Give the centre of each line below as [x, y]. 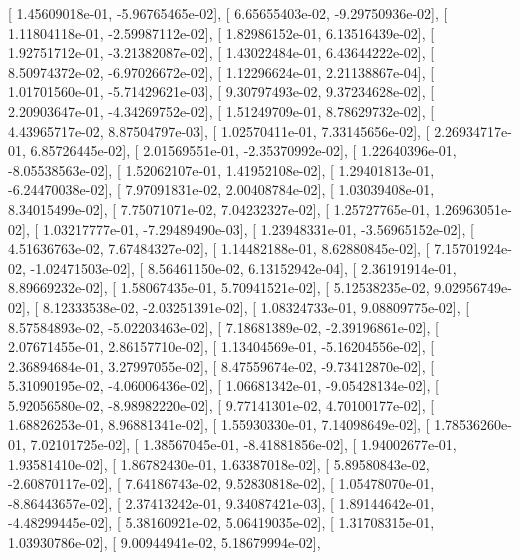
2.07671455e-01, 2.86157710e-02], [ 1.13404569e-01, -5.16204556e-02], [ [221, 346]
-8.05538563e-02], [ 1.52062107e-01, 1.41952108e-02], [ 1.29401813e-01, [221, 169]
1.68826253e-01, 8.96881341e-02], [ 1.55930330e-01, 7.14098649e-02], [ [219, 424]
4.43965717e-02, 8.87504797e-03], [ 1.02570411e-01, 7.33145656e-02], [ [219, 130]
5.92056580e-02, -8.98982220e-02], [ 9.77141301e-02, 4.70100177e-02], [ [221, 404]
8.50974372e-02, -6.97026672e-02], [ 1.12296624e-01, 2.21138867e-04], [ [221, 71]
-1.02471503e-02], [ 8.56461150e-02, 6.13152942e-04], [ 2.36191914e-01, [243, 267]
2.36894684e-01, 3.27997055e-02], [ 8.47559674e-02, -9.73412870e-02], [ [221, 365]
